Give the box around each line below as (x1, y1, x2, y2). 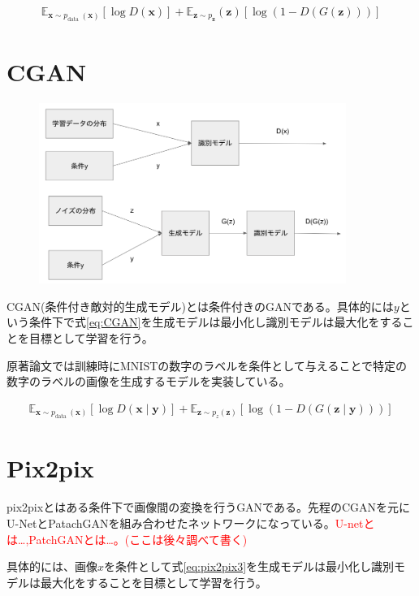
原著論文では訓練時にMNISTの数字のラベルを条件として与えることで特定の (6, 356, 408, 374)
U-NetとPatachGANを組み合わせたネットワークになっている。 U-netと (6, 514, 375, 531)
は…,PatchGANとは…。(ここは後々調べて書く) (6, 530, 248, 547)
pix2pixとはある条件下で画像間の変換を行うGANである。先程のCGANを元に (6, 499, 411, 516)
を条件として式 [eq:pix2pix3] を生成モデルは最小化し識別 (104, 558, 395, 575)
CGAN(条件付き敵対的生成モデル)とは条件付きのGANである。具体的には (6, 297, 394, 314)
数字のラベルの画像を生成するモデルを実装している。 (6, 373, 291, 390)
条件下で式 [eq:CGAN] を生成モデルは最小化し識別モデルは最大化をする (28, 313, 403, 330)
